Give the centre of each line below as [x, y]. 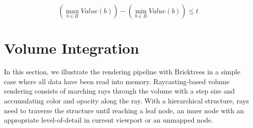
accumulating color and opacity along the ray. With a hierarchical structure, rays [126, 100]
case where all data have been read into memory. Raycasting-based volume [117, 81]
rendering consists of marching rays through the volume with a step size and [120, 91]
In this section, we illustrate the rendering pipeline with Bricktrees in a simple [122, 72]
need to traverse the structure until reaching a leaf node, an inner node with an [124, 110]
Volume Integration [72, 48]
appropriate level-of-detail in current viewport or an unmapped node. [109, 120]
